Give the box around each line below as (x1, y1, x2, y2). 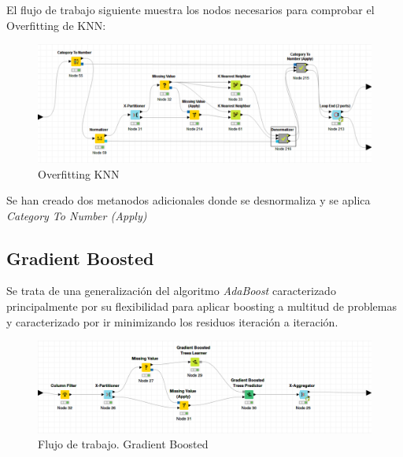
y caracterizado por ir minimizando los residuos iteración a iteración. (6, 313, 338, 330)
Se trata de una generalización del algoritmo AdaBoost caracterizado (6, 282, 336, 299)
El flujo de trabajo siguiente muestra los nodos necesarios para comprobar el (6, 2, 375, 17)
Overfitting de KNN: (6, 17, 106, 33)
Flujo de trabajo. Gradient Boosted (38, 436, 209, 452)
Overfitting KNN (38, 165, 120, 182)
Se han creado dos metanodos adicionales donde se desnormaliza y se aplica (6, 192, 371, 208)
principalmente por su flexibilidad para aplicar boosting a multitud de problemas (6, 298, 397, 315)
